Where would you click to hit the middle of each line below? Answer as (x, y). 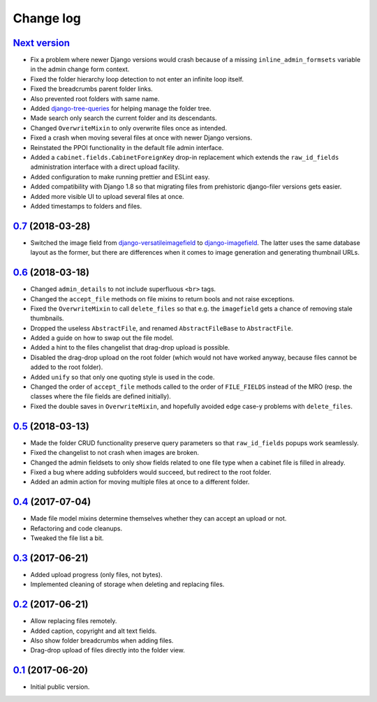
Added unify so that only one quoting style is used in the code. (123, 377)
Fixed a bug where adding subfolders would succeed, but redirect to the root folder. (151, 472)
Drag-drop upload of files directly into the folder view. (108, 650)
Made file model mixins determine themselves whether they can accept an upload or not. (158, 518)
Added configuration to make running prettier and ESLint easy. (120, 177)
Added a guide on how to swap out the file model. (102, 338)
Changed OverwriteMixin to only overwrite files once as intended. (128, 128)
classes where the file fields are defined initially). (101, 396)
